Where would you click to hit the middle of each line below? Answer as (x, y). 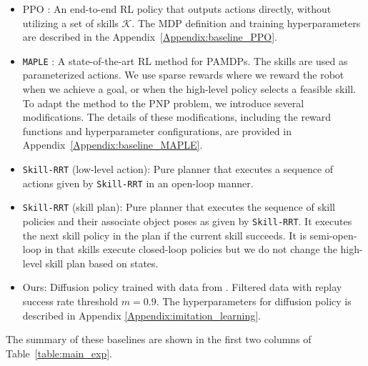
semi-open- (333, 235)
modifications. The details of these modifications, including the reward (177, 117)
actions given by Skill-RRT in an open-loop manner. (138, 183)
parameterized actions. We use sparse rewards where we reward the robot (183, 75)
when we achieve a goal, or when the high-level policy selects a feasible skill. (189, 89)
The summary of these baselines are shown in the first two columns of (159, 339)
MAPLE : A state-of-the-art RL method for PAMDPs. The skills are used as (185, 60)
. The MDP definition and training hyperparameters (246, 23)
